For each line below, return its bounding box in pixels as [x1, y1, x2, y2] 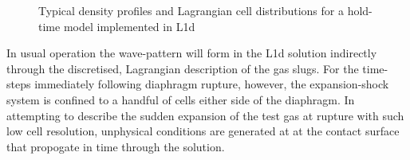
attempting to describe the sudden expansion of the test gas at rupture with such [6, 107, 404, 123]
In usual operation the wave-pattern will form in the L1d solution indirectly [6, 45, 377, 61]
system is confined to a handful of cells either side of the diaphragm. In [6, 91, 355, 107]
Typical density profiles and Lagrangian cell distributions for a [38, 2, 344, 18]
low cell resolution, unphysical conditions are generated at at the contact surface [6, 123, 400, 139]
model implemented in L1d [63, 18, 195, 34]
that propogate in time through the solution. [6, 138, 225, 154]
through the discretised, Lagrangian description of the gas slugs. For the [6, 60, 359, 76]
